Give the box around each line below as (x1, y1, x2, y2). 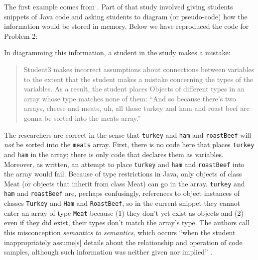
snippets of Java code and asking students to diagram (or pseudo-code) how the (4, 11, 248, 21)
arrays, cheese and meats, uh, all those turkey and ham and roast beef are (23, 103, 250, 113)
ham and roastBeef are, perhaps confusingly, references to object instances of (4, 188, 240, 198)
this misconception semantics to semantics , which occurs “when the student (4, 227, 236, 237)
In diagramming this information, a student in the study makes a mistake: (4, 47, 231, 58)
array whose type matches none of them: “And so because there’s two (23, 93, 236, 103)
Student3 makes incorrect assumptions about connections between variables (23, 64, 255, 74)
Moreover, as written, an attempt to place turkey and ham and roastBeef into (4, 159, 245, 169)
